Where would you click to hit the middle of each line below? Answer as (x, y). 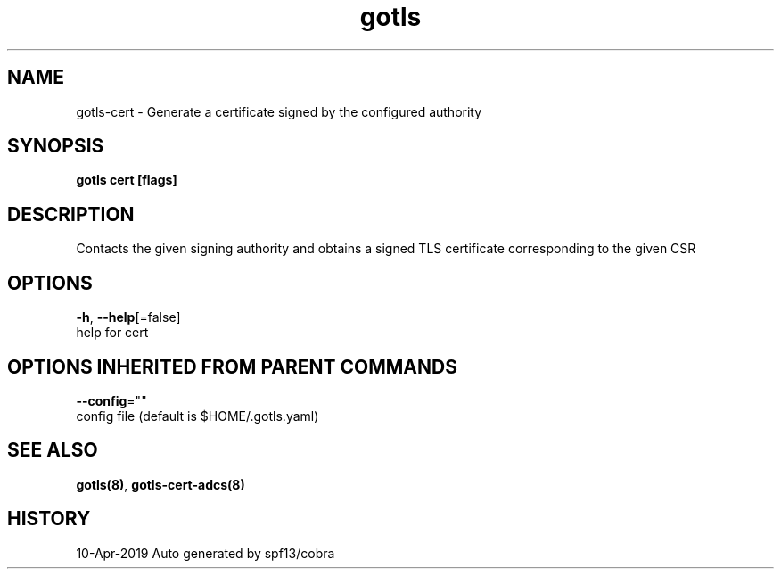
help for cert (112, 333)
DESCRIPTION (71, 214)
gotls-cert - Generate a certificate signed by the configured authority (279, 111)
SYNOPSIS (56, 146)
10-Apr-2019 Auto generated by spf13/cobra (206, 553)
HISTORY (49, 519)
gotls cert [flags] (127, 180)
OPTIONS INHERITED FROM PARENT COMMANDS (232, 366)
